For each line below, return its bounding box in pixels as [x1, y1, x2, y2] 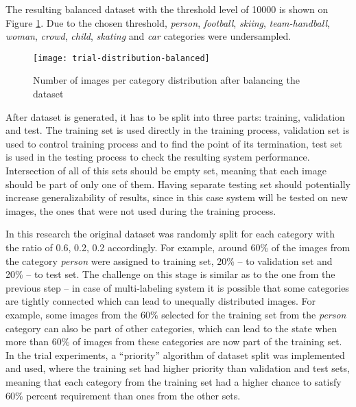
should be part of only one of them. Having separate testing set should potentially [5, 176, 351, 191]
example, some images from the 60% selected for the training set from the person [5, 307, 346, 321]
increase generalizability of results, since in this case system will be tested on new [5, 190, 348, 205]
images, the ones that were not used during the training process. [5, 203, 276, 218]
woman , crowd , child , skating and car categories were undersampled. [5, 29, 292, 43]
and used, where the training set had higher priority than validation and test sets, [5, 361, 350, 375]
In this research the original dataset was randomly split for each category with [5, 226, 335, 241]
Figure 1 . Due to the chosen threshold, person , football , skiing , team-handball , [5, 15, 330, 30]
